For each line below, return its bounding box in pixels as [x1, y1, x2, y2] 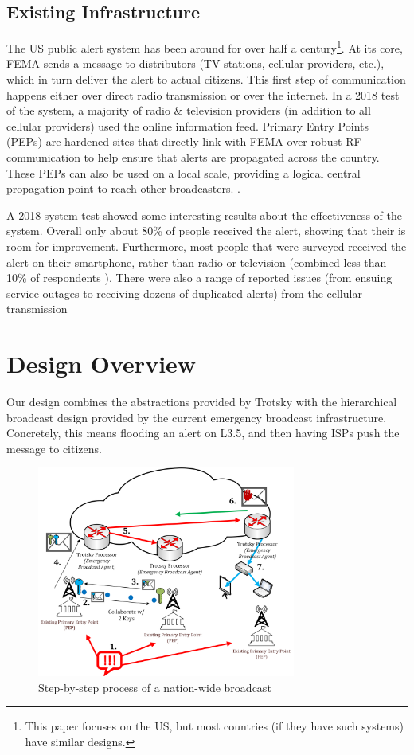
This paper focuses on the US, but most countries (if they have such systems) [25, 718, 404, 734]
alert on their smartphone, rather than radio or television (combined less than [6, 253, 387, 270]
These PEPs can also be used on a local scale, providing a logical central [6, 164, 361, 181]
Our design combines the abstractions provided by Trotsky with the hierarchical [6, 393, 397, 410]
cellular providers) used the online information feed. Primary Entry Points [6, 117, 369, 134]
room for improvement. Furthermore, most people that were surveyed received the [6, 237, 407, 254]
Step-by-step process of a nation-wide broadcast [38, 679, 271, 695]
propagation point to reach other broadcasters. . [6, 180, 240, 197]
